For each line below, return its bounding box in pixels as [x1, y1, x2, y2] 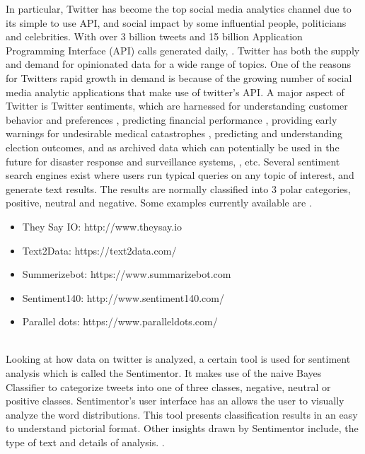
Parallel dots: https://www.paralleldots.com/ [22, 314, 218, 329]
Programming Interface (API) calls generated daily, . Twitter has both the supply [6, 42, 360, 57]
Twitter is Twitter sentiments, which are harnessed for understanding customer [6, 98, 348, 113]
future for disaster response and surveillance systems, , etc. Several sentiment [6, 153, 340, 168]
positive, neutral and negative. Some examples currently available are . [6, 195, 312, 210]
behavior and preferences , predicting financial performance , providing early [6, 112, 337, 127]
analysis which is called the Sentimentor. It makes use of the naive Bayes [6, 366, 322, 380]
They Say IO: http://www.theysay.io [22, 219, 182, 233]
